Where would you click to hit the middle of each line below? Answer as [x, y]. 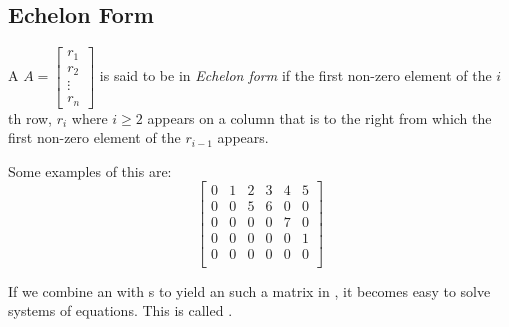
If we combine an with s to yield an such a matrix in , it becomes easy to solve [249, 290]
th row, [30, 117]
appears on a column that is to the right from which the [319, 117]
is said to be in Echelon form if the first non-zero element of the [295, 75]
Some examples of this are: [90, 170]
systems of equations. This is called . [120, 310]
